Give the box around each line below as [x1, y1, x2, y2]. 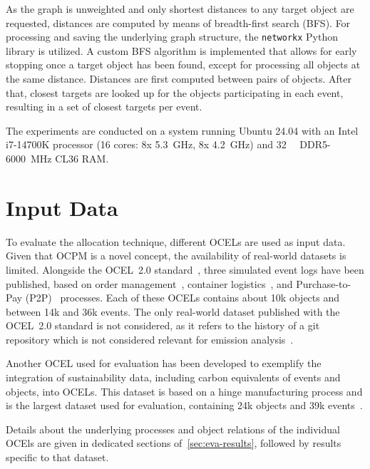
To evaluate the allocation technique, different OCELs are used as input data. [6, 234, 346, 249]
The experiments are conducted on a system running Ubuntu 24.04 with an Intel [6, 123, 359, 138]
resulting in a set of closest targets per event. [6, 99, 202, 114]
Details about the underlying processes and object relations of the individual [6, 421, 340, 436]
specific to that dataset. [6, 450, 109, 465]
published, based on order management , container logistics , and [6, 276, 293, 291]
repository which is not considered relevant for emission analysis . [6, 331, 294, 346]
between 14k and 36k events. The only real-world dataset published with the [6, 304, 340, 319]
